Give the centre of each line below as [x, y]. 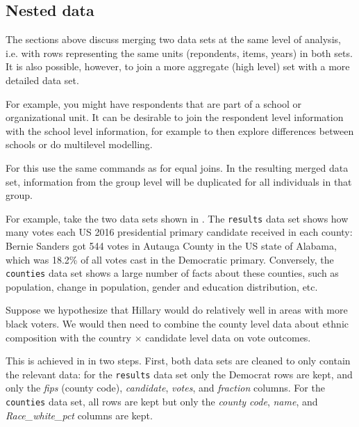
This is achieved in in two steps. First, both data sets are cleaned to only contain [178, 361]
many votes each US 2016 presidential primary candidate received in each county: [179, 232]
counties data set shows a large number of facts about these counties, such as [172, 273]
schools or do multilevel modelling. [79, 144]
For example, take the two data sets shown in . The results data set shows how [177, 218]
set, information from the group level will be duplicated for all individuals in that [179, 181]
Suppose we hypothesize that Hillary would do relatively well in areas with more [177, 310]
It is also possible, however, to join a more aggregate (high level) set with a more [178, 66]
